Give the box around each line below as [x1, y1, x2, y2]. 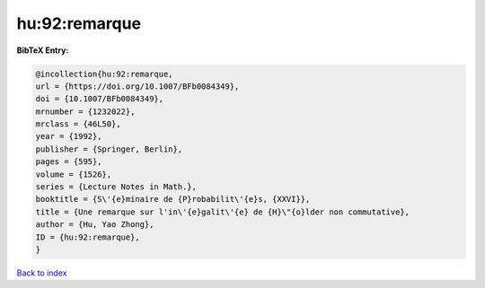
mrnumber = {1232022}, [35, 106, 136, 117]
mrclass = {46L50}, [35, 119, 121, 129]
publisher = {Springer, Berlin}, [35, 144, 183, 154]
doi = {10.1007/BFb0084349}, [35, 94, 164, 104]
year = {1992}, [35, 131, 102, 142]
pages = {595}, [35, 157, 102, 167]
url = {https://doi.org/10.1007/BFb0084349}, [35, 81, 240, 92]
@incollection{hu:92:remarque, [35, 68, 174, 79]
